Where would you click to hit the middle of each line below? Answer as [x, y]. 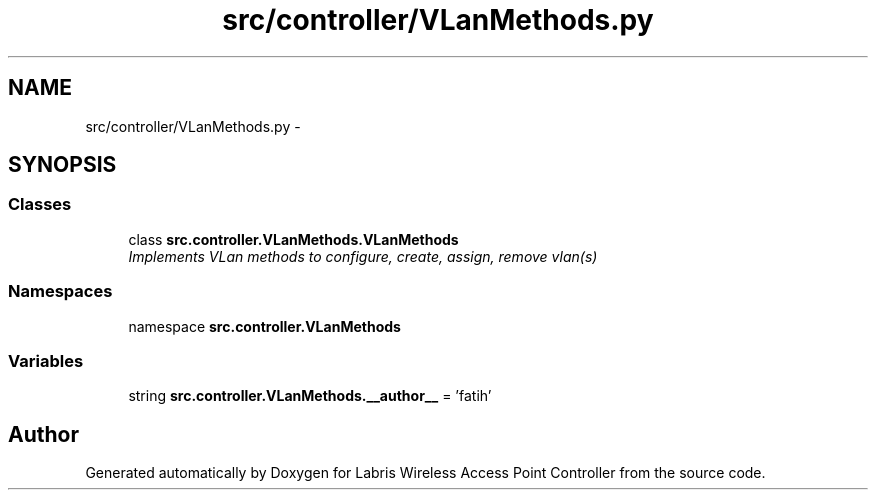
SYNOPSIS [62, 165]
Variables [46, 360]
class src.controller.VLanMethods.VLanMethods [293, 239]
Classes [40, 204]
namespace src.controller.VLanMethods [264, 326]
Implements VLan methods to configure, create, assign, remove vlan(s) [363, 256]
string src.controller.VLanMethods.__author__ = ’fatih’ [310, 396]
